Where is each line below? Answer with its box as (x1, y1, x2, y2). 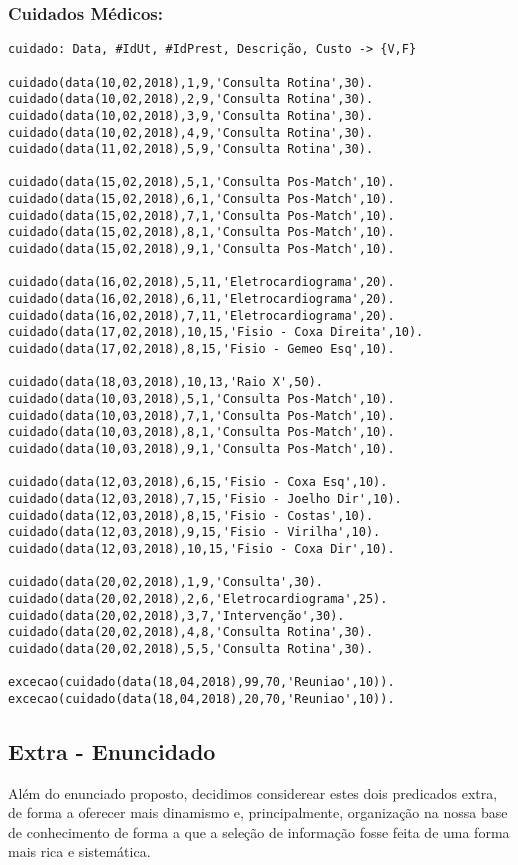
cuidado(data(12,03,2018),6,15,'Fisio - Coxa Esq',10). (8, 475, 388, 490)
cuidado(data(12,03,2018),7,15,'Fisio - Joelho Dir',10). (8, 491, 402, 506)
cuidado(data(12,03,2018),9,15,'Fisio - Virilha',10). (8, 525, 381, 540)
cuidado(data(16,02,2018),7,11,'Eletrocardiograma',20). (8, 308, 395, 323)
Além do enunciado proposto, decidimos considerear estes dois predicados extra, (8, 782, 498, 803)
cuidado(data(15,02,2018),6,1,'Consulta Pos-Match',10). (8, 192, 395, 207)
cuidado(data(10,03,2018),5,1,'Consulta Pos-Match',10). (8, 392, 395, 406)
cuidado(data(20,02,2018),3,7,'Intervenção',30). (8, 608, 345, 623)
